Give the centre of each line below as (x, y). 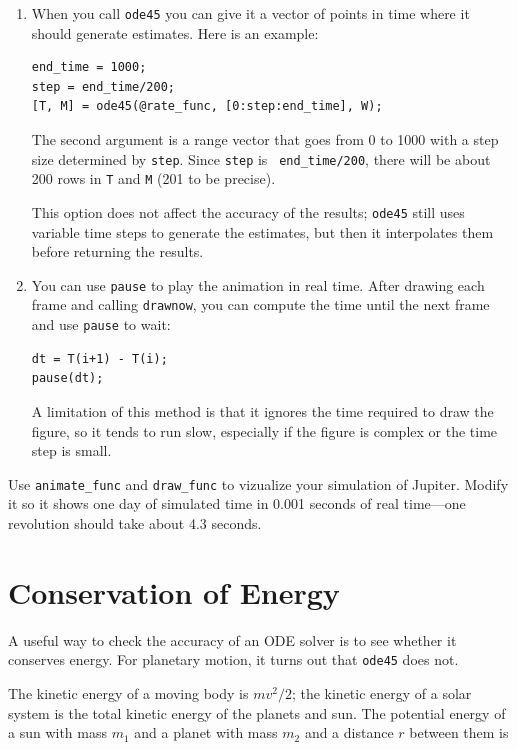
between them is (459, 732)
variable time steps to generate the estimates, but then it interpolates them (262, 231)
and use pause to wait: (101, 324)
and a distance (349, 732)
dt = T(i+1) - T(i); (99, 358)
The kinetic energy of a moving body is (128, 692)
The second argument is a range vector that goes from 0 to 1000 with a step (265, 139)
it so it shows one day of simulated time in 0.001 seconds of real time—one (237, 503)
